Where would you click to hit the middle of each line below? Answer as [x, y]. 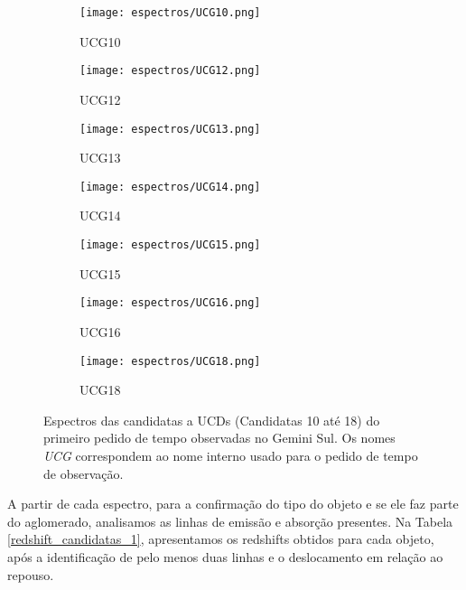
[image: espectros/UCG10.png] [170, 13]
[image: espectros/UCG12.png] [170, 71]
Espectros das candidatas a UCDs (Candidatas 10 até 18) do [212, 420]
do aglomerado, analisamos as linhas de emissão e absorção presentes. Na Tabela [230, 521]
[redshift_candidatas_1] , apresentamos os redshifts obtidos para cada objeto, [221, 539]
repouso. [31, 574]
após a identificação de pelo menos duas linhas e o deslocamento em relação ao [225, 556]
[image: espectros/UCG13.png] [170, 129]
